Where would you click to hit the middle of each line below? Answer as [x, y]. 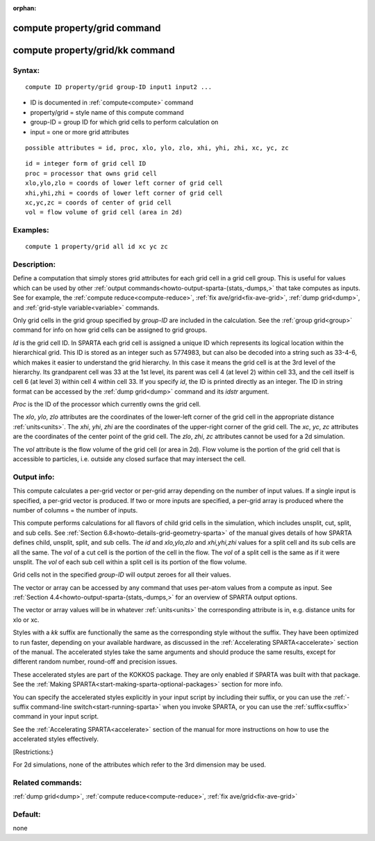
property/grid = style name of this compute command [107, 112]
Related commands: [48, 783]
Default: [27, 814]
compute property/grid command [87, 28]
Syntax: [26, 70]
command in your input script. [56, 716]
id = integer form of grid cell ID [86, 164]
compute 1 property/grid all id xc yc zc [97, 247]
